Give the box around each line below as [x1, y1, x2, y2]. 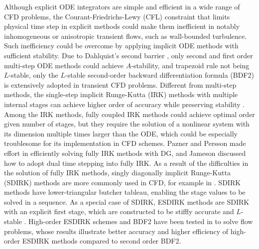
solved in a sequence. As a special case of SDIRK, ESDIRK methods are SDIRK [4, 196, 250, 207]
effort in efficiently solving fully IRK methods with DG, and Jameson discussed [4, 147, 246, 158]
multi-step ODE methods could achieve [4, 60, 124, 70]
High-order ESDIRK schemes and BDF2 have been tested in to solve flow [28, 216, 253, 227]
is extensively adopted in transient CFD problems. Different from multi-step [4, 79, 237, 90]
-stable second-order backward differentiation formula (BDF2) [65, 70, 254, 80]
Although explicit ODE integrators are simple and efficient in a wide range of [4, 1, 240, 11]
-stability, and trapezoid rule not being [131, 60, 250, 70]
